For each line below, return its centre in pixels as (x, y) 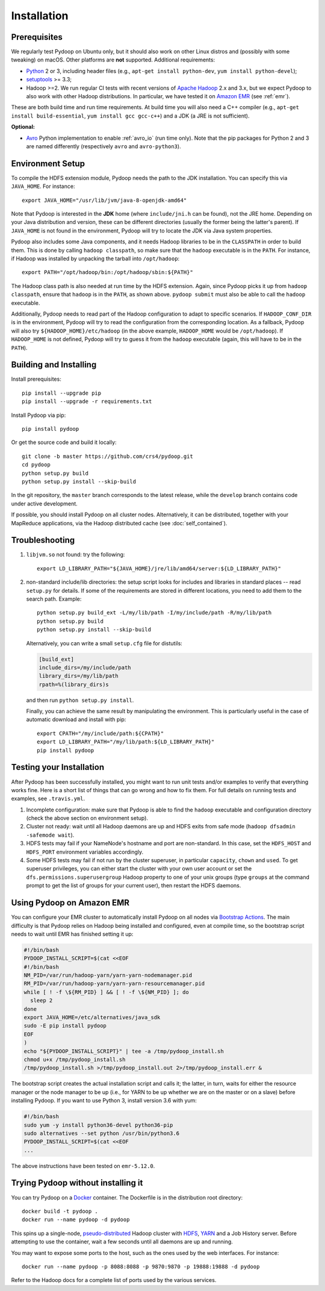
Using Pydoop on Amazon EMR (70, 903)
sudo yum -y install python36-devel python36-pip (98, 1125)
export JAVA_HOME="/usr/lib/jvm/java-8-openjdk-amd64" (104, 200)
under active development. (44, 504)
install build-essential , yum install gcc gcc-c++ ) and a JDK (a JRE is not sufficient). (130, 116)
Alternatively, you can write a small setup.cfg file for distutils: (104, 643)
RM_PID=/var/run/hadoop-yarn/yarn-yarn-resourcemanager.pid (114, 984)
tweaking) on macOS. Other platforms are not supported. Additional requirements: (113, 60)
